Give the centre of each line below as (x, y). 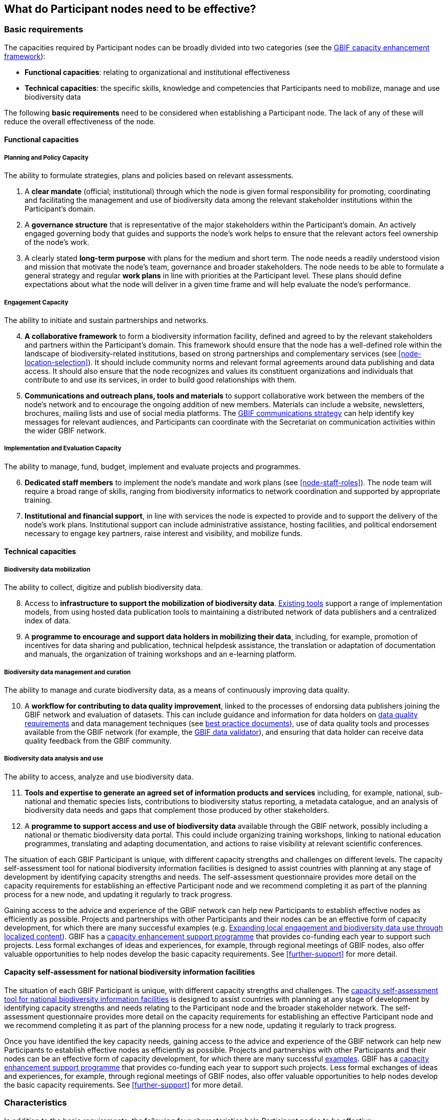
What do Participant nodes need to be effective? (130, 9)
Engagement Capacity (36, 302)
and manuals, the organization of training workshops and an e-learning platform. (161, 654)
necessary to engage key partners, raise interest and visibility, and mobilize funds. (164, 533)
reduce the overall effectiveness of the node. (80, 121)
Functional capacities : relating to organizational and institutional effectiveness (157, 72)
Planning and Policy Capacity (46, 157)
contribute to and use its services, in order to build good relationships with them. (161, 379)
